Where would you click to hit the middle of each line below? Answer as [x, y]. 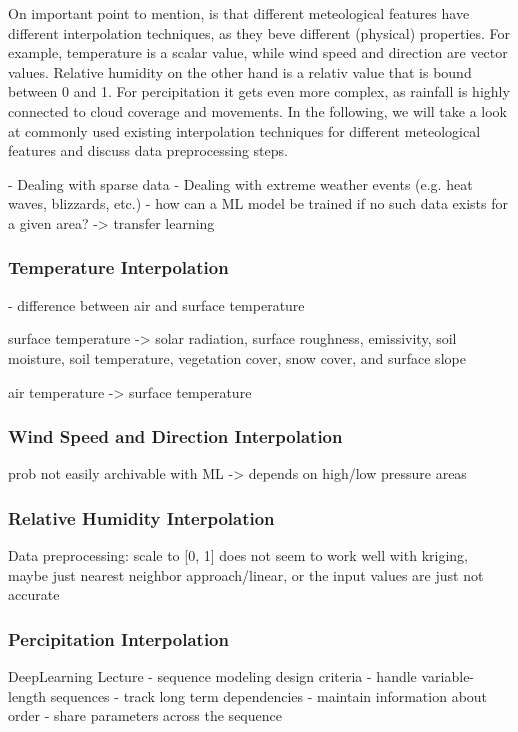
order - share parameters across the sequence [145, 715]
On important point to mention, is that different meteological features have [239, 13]
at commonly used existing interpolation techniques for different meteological [244, 130]
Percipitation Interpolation [118, 638]
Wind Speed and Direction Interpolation [175, 436]
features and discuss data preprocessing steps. [148, 150]
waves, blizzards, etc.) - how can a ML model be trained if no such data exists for [258, 203]
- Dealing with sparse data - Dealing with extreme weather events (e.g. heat [240, 183]
